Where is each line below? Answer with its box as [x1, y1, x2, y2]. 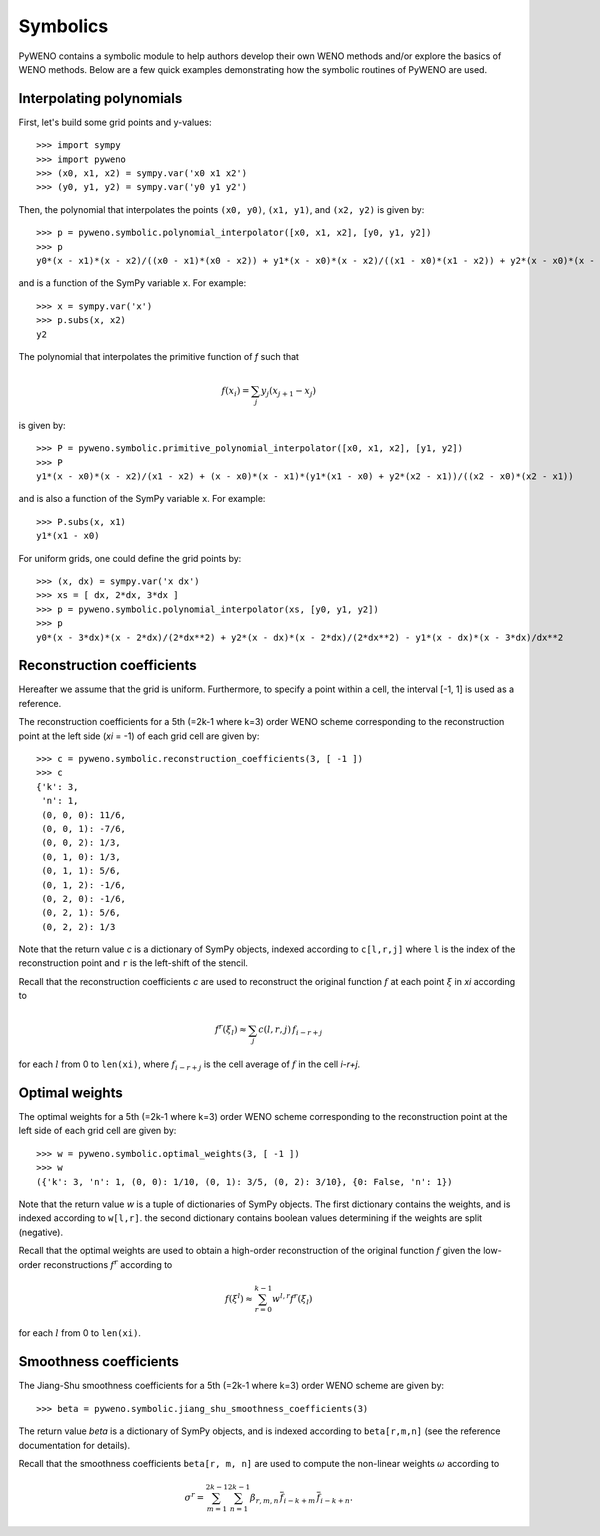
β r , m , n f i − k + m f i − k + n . [250, 1492, 354, 1505]
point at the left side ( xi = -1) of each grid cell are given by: [18, 730, 260, 742]
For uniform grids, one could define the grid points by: [18, 552, 242, 564]
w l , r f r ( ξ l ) [271, 1291, 313, 1307]
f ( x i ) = [221, 385, 250, 399]
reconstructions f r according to [43, 1257, 173, 1270]
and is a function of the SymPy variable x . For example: [18, 277, 247, 289]
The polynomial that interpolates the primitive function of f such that [18, 350, 300, 362]
